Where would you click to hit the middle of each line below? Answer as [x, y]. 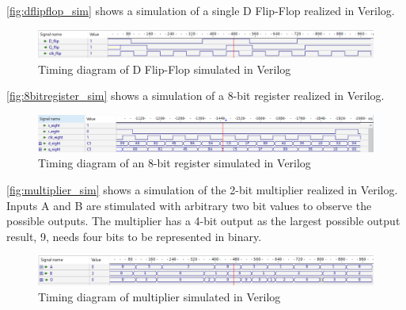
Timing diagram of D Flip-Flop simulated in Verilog [165, 69]
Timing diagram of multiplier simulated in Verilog [159, 296]
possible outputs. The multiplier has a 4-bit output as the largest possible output [203, 221]
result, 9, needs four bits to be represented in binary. [134, 236]
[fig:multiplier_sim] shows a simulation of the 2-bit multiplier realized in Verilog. [202, 189]
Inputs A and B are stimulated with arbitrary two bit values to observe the [189, 205]
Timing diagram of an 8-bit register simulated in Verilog [175, 163]
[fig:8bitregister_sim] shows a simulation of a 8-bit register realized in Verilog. [195, 96]
